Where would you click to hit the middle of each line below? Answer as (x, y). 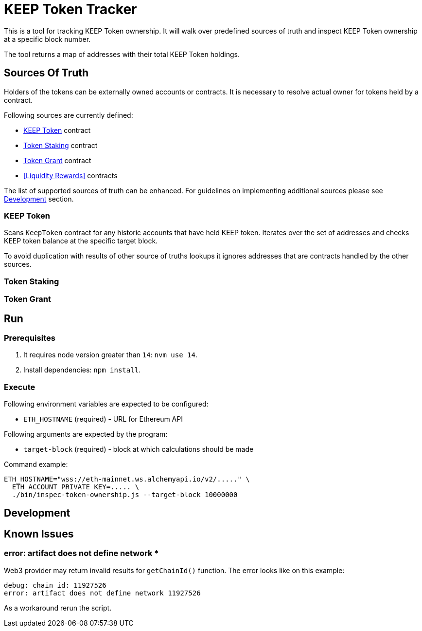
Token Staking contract (61, 145)
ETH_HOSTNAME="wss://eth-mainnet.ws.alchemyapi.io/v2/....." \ (127, 479)
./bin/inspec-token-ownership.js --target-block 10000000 (125, 495)
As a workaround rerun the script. (58, 608)
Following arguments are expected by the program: (86, 434)
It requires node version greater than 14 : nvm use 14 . (110, 355)
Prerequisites (30, 338)
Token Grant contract (57, 160)
